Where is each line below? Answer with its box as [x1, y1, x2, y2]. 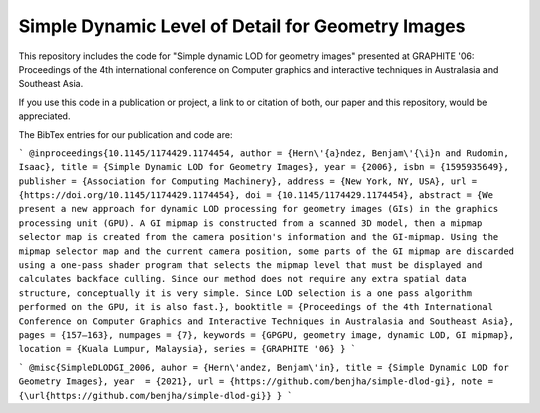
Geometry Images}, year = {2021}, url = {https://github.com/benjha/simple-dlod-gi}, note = [18, 376, 494, 387]
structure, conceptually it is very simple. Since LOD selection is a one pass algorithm [18, 287, 472, 299]
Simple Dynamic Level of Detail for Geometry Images [18, 15, 466, 37]
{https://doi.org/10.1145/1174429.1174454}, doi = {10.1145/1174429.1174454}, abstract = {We [18, 190, 494, 201]
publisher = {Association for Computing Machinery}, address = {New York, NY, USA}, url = [18, 175, 478, 187]
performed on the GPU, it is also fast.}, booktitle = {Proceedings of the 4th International [18, 301, 494, 313]
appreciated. [18, 110, 71, 122]
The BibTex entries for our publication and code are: [18, 128, 233, 140]
